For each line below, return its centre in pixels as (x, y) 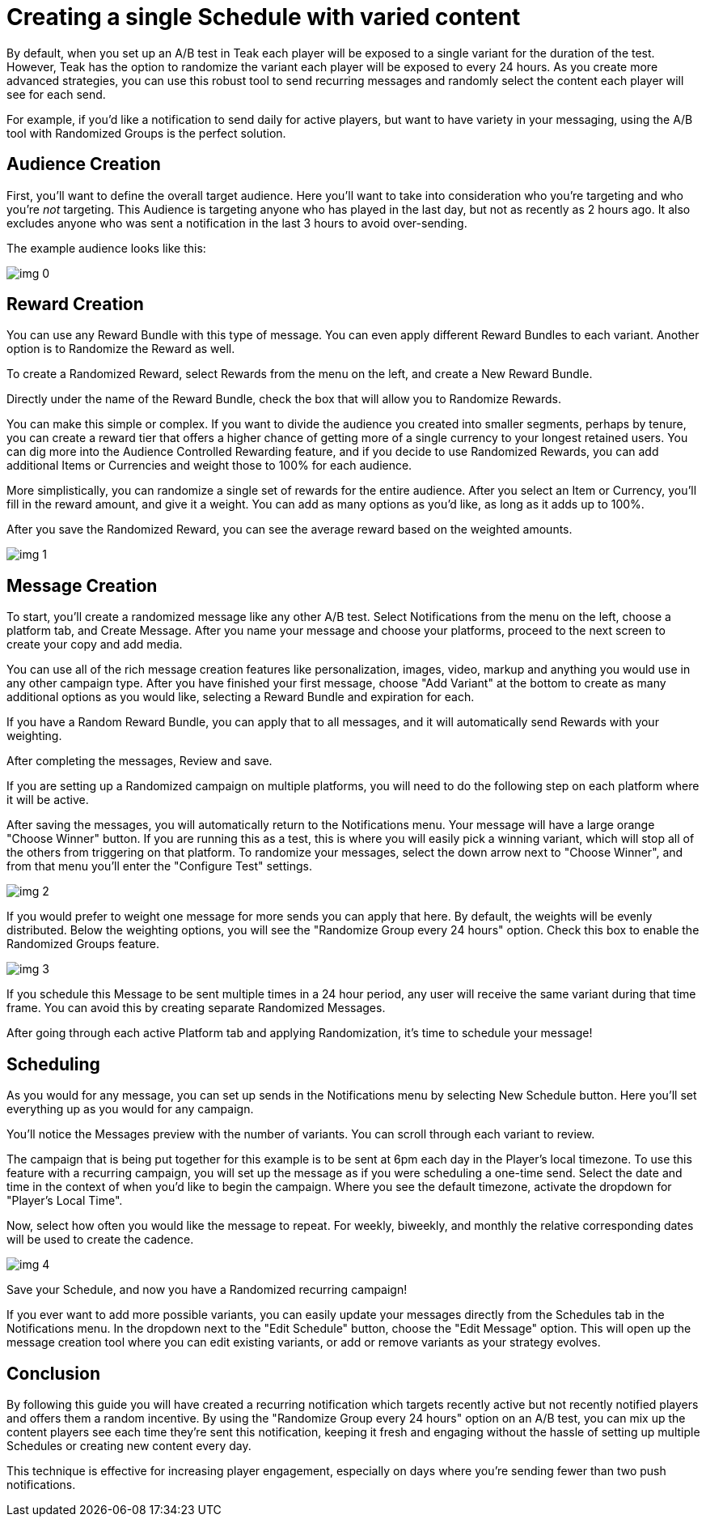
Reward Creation (75, 304)
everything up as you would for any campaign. (130, 1109)
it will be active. (48, 800)
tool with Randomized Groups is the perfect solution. (146, 133)
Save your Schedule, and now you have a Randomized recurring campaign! (207, 1290)
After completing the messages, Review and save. (140, 761)
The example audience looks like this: (106, 248)
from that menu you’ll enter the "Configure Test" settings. (159, 866)
